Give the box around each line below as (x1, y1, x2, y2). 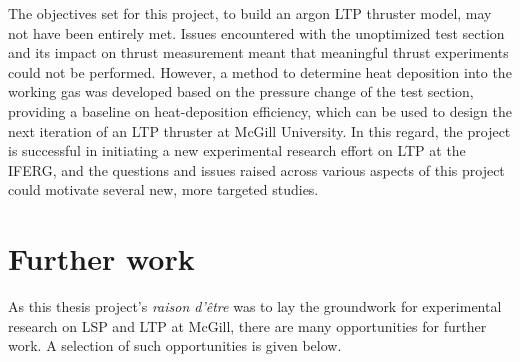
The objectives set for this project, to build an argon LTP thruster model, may (8, 3, 492, 23)
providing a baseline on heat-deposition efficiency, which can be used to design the (8, 100, 512, 121)
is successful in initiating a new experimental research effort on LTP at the (8, 140, 466, 161)
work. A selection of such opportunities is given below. (8, 335, 342, 356)
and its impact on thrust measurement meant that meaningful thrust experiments (8, 42, 509, 63)
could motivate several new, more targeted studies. (8, 179, 319, 200)
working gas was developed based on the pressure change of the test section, (8, 81, 474, 102)
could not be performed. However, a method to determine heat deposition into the (8, 61, 512, 82)
